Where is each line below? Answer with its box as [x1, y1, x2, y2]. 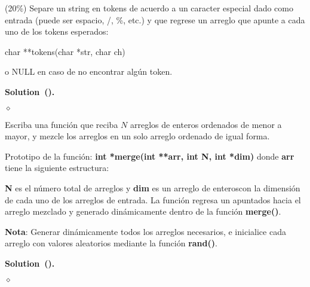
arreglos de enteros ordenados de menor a [130, 118, 282, 130]
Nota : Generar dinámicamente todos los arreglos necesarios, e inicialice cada [5, 225, 286, 237]
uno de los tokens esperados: [5, 25, 109, 38]
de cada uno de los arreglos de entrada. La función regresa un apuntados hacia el [5, 193, 301, 206]
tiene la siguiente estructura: [5, 161, 109, 174]
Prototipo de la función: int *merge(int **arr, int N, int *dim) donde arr [5, 149, 294, 162]
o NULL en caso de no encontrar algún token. [5, 65, 173, 78]
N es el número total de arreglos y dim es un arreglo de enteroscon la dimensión [5, 181, 300, 194]
